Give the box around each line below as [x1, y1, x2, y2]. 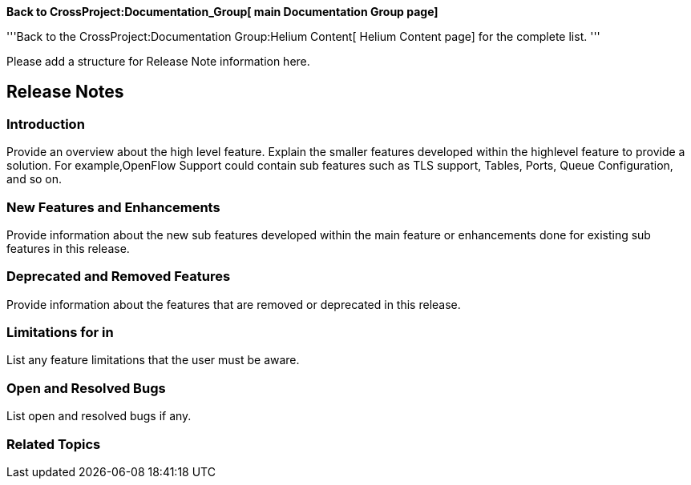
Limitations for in [6, 324, 114, 341]
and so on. [6, 172, 63, 186]
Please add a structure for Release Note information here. [6, 54, 310, 68]
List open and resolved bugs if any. [6, 409, 192, 423]
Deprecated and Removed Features [6, 268, 231, 285]
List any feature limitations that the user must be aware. [6, 353, 300, 367]
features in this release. [6, 241, 130, 255]
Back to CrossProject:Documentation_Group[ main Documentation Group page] [6, 5, 438, 18]
